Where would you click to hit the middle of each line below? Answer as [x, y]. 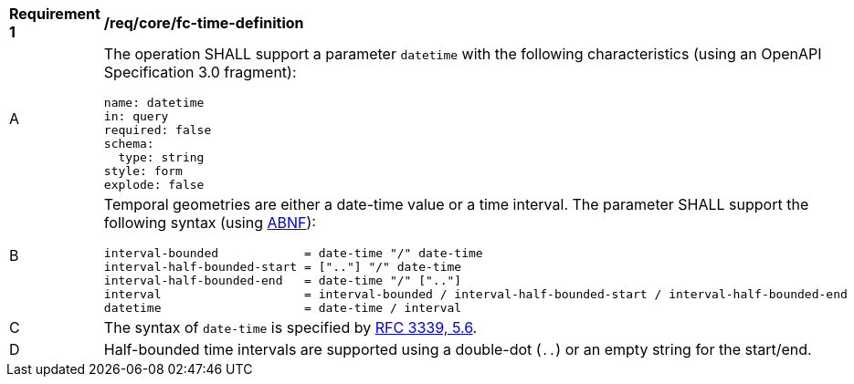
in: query [136, 116]
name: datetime [154, 103]
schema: [129, 144]
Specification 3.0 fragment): [200, 72]
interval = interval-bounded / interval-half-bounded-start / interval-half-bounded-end [475, 294]
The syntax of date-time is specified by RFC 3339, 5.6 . [290, 327]
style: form [143, 171]
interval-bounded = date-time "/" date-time [293, 253]
